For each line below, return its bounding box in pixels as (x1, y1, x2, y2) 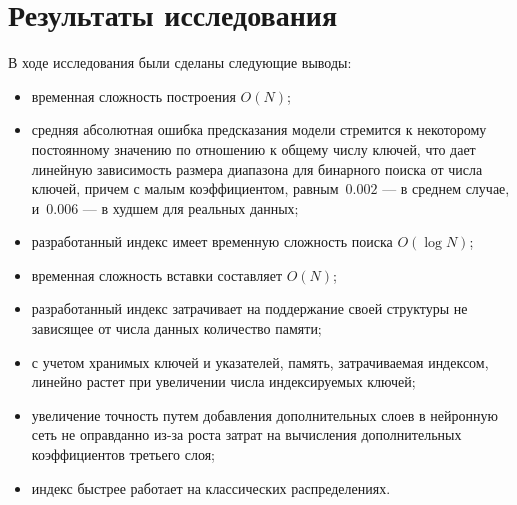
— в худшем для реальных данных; (82, 197, 299, 218)
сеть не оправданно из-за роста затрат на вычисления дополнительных (31, 424, 462, 445)
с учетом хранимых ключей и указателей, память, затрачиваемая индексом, (31, 351, 489, 372)
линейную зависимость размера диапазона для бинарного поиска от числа (31, 158, 483, 179)
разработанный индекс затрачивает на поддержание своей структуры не (31, 298, 468, 319)
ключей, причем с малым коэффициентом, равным (31, 178, 339, 199)
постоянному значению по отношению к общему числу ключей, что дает (31, 138, 476, 159)
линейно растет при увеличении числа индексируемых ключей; (31, 371, 416, 392)
